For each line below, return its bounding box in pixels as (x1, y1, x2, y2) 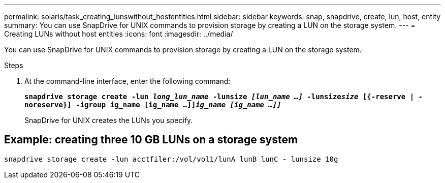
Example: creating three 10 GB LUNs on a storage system (4, 133, 298, 146)
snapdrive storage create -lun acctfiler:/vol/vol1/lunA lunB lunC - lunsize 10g (4, 155, 338, 163)
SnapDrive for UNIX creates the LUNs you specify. (24, 116, 193, 125)
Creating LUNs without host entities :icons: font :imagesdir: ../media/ (4, 29, 233, 38)
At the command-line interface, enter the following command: (24, 77, 231, 85)
